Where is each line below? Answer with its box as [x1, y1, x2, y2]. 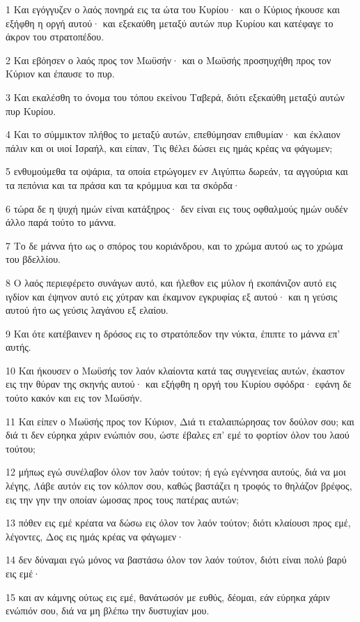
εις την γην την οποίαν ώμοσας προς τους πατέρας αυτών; [6, 492, 239, 506]
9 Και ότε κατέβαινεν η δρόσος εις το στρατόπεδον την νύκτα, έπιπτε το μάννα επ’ [6, 326, 341, 340]
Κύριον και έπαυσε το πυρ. [6, 66, 115, 81]
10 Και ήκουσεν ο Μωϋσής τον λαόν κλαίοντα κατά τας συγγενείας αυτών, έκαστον [6, 363, 345, 377]
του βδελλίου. [6, 252, 61, 266]
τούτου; [6, 441, 36, 455]
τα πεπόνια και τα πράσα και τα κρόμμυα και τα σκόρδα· [6, 177, 240, 192]
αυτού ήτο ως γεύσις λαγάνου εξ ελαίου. [6, 303, 169, 317]
